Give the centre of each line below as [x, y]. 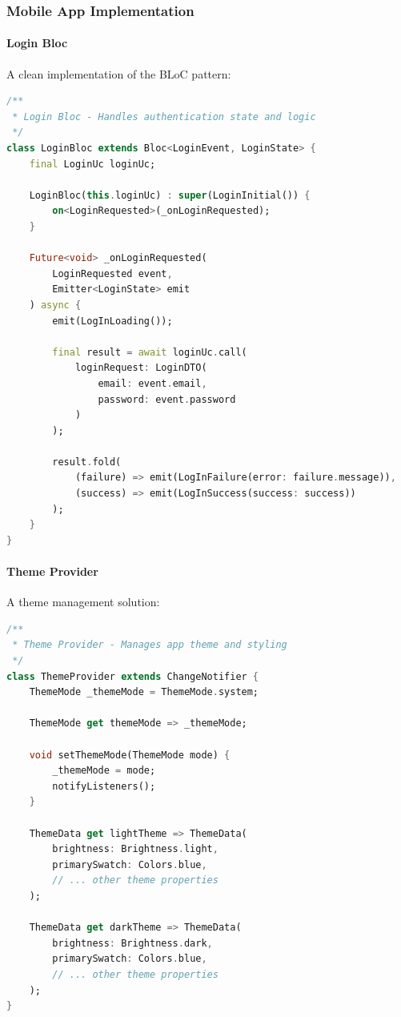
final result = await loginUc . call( [150, 352]
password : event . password [167, 399]
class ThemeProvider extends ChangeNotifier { [133, 676]
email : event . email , [152, 383]
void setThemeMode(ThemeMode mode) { [130, 755]
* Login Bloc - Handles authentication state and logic [164, 117]
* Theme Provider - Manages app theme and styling [150, 645]
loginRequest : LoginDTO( [141, 368]
